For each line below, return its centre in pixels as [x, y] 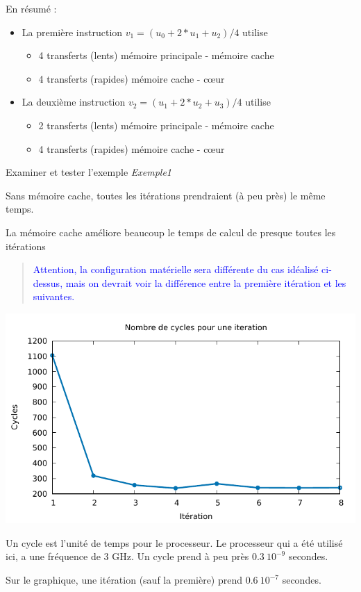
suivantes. [54, 296]
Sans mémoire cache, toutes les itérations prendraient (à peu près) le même [166, 195]
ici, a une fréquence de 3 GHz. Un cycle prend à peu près [127, 556]
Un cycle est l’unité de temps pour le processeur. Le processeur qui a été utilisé [174, 542]
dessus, [48, 282]
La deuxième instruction [74, 102]
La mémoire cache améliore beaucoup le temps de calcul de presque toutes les [171, 232]
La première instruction [72, 32]
